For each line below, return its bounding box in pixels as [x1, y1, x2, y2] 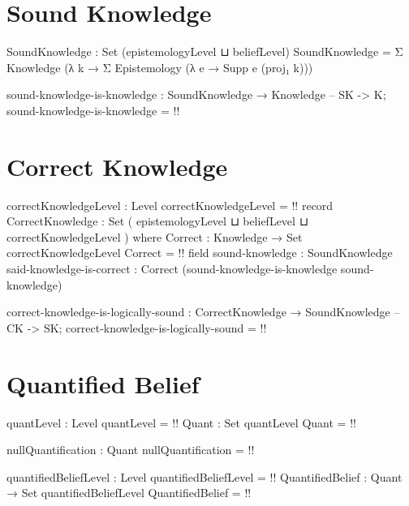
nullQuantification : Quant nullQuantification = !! [6, 441, 255, 458]
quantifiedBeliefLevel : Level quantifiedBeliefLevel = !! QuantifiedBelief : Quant [6, 468, 403, 485]
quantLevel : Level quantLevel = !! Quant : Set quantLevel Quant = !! [6, 414, 356, 431]
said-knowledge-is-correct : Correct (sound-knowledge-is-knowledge [6, 260, 338, 277]
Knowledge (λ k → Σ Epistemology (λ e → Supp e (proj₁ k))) [6, 58, 313, 75]
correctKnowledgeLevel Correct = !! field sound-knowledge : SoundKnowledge [6, 244, 393, 261]
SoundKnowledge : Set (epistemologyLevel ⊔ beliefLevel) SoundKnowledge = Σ [6, 43, 403, 60]
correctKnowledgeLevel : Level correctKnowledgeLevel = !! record [6, 196, 334, 213]
